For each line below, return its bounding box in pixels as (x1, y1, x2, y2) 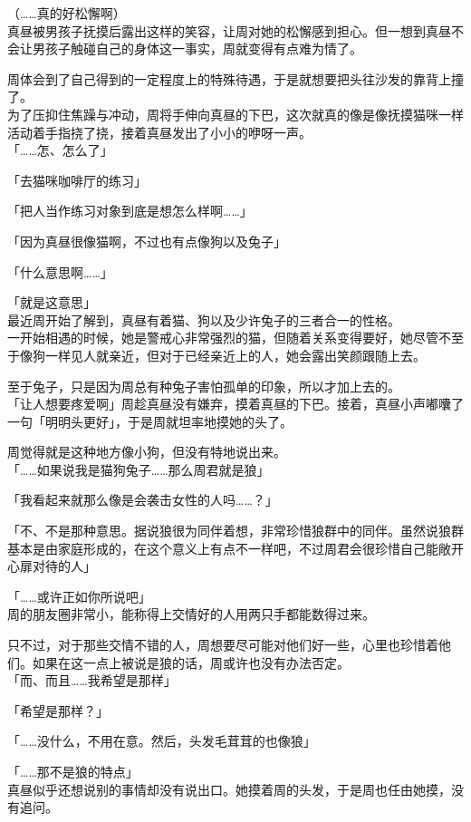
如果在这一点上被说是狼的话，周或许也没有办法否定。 (32, 653, 350, 672)
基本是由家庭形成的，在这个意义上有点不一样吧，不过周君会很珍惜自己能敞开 (7, 538, 464, 557)
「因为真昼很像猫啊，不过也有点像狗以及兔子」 (7, 231, 286, 250)
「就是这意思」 (7, 293, 96, 312)
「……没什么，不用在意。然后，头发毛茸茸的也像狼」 (7, 731, 316, 750)
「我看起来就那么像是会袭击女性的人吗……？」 (7, 490, 278, 509)
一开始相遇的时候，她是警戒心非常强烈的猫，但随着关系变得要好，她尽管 (7, 328, 438, 347)
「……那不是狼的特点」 (7, 762, 139, 780)
